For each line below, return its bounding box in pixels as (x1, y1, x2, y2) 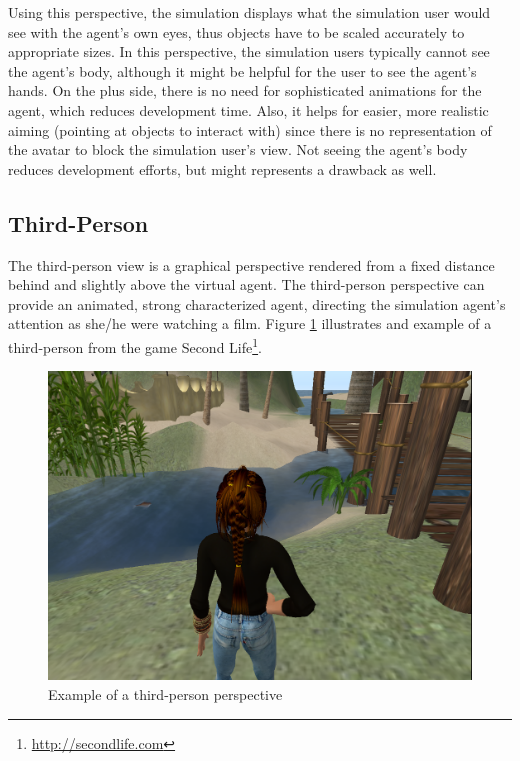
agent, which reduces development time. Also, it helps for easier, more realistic (8, 99, 489, 120)
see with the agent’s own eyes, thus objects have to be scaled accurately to (8, 21, 465, 42)
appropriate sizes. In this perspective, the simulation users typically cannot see (8, 41, 490, 62)
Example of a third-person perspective (48, 684, 283, 705)
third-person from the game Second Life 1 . (8, 333, 262, 357)
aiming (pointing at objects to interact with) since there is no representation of (8, 119, 492, 140)
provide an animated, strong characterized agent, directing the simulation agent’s (8, 293, 506, 314)
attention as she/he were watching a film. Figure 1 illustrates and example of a (8, 313, 492, 334)
